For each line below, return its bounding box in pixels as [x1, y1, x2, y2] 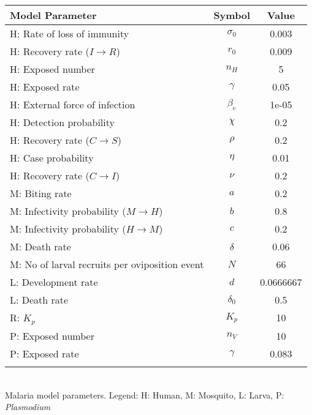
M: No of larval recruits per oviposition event [10, 257, 204, 271]
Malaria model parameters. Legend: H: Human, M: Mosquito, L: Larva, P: [5, 388, 284, 401]
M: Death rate [10, 239, 71, 253]
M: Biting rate [10, 186, 72, 200]
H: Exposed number [10, 62, 96, 76]
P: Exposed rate [10, 346, 79, 361]
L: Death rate [10, 293, 69, 307]
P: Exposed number [10, 328, 94, 343]
